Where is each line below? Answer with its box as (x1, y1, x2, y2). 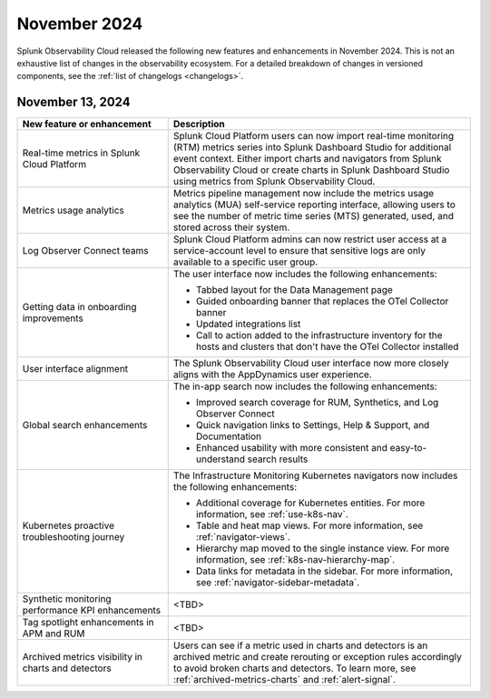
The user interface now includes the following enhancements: (172, 268, 437, 281)
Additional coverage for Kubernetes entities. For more (195, 496, 426, 509)
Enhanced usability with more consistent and (195, 442, 388, 454)
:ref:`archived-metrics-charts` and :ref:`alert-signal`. (172, 674, 397, 686)
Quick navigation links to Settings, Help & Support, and (195, 419, 430, 432)
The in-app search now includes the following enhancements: (172, 380, 437, 393)
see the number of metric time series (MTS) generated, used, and (172, 210, 454, 223)
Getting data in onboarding (22, 301, 137, 314)
